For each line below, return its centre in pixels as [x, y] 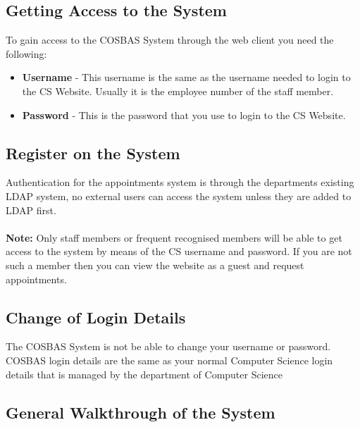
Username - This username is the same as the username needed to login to [186, 77]
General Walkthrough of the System [141, 412]
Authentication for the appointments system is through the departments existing [180, 182]
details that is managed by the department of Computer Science [144, 374]
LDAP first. [31, 210]
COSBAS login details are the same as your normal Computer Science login [169, 360]
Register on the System [93, 153]
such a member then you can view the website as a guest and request [155, 265]
